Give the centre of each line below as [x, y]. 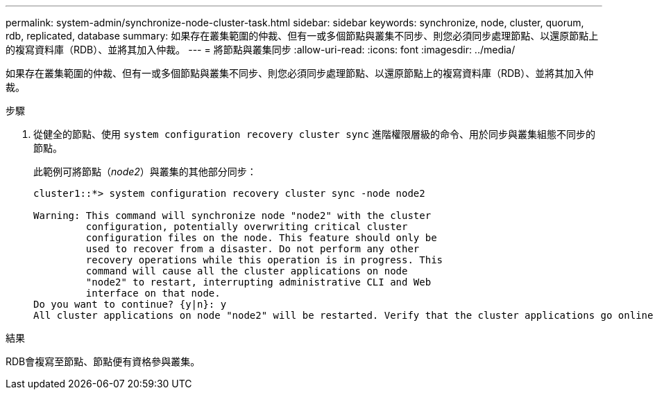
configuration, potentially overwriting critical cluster [247, 227]
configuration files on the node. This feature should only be [261, 238]
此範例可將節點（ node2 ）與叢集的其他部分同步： [145, 172]
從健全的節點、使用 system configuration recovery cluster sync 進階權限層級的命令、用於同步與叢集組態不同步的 [314, 134]
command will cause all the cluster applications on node [247, 271]
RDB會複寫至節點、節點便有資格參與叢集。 [103, 361]
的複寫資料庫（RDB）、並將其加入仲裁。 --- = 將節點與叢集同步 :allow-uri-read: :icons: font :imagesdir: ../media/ [261, 50]
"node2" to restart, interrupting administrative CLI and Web [258, 282]
